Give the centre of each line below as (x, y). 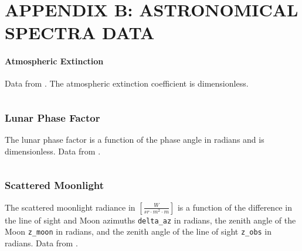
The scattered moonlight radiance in (70, 207)
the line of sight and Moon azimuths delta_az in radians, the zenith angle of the (150, 220)
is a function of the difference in (235, 207)
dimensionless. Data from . (53, 151)
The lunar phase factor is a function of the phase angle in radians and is (135, 140)
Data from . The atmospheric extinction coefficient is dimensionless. (127, 83)
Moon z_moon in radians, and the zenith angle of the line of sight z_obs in (138, 231)
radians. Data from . (41, 243)
